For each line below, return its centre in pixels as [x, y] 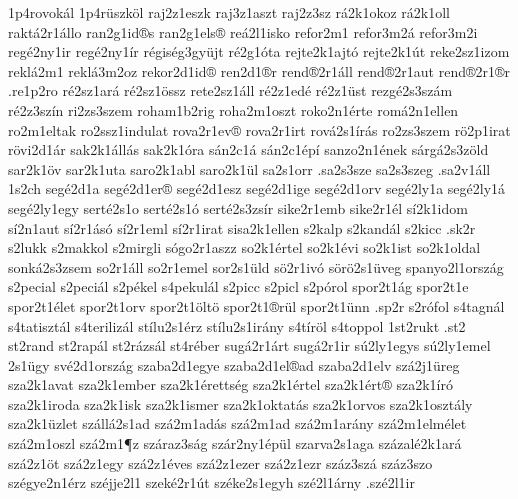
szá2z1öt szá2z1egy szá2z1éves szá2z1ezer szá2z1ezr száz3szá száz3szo [220, 462]
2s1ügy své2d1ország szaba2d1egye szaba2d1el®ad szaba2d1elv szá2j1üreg [234, 364]
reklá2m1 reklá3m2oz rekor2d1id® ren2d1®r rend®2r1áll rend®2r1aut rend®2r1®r [259, 70]
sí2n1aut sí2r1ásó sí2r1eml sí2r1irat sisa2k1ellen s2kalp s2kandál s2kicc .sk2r [242, 227]
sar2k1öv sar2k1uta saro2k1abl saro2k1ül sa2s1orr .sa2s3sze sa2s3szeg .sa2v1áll [249, 168]
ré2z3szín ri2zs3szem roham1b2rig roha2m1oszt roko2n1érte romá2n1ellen [233, 109]
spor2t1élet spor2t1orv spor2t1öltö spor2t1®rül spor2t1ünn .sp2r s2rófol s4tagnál [256, 305]
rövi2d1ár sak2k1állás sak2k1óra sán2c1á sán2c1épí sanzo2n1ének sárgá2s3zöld [248, 149]
